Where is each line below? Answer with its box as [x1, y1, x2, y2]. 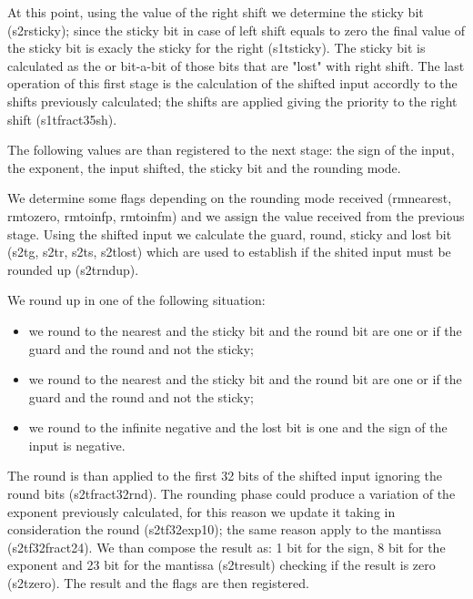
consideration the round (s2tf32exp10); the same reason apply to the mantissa [7, 520, 442, 539]
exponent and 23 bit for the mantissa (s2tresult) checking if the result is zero [7, 555, 436, 574]
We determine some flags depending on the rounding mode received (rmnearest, [7, 188, 452, 208]
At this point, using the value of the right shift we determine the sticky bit [7, 3, 424, 21]
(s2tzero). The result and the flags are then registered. [7, 574, 309, 593]
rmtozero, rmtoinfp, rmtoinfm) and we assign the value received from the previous [7, 206, 465, 225]
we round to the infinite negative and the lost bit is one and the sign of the [28, 418, 448, 437]
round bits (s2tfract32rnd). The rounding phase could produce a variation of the [7, 484, 456, 503]
